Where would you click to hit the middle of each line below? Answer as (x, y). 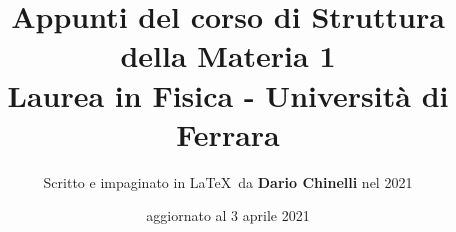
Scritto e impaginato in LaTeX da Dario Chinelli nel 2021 (228, 181)
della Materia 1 (228, 55)
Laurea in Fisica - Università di (228, 94)
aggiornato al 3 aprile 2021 (228, 215)
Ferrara (228, 133)
